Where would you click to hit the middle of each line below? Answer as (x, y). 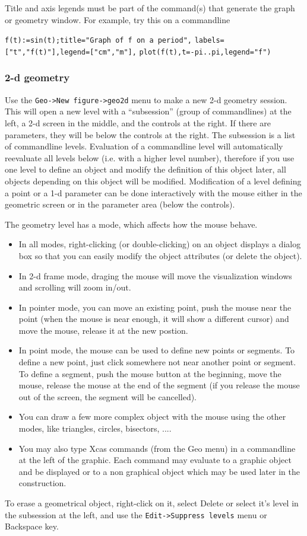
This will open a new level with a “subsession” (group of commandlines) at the (148, 111)
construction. (42, 483)
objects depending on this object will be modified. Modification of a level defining (153, 181)
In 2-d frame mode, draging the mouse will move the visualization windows (155, 275)
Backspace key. (32, 526)
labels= (209, 41)
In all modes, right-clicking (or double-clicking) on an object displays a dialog (160, 244)
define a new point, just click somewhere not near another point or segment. (157, 362)
